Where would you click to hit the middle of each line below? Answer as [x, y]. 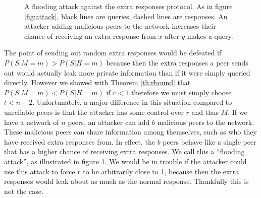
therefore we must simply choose [181, 92]
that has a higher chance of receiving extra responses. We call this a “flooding [124, 151]
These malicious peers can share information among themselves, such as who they [130, 132]
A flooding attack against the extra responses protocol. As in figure [128, 6]
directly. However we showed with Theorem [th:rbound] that [97, 82]
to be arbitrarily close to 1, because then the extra [161, 171]
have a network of [32, 122]
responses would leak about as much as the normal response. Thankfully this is [126, 181]
